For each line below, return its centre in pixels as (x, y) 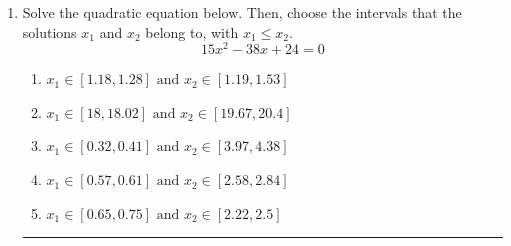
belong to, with (192, 31)
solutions (49, 31)
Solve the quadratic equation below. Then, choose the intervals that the (242, 12)
